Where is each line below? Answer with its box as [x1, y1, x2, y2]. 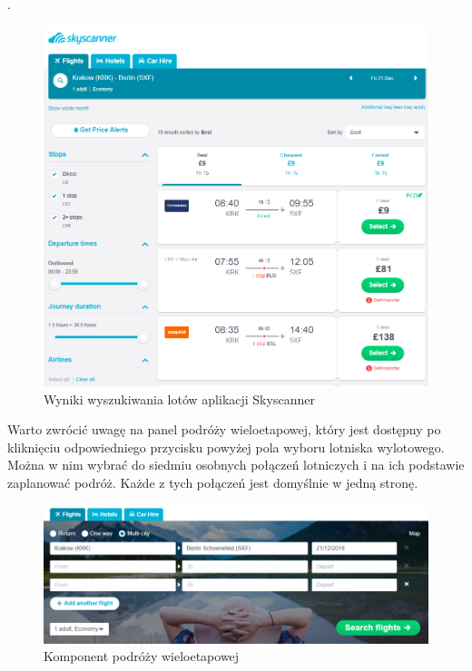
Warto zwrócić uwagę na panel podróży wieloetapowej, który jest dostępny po [7, 420, 441, 439]
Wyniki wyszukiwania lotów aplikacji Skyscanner [44, 389, 315, 408]
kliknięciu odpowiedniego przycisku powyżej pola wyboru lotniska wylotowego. [7, 437, 445, 456]
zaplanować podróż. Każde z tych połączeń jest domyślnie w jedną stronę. [7, 473, 418, 492]
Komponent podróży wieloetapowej [44, 647, 240, 666]
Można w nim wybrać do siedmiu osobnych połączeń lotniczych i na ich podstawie [7, 455, 465, 474]
